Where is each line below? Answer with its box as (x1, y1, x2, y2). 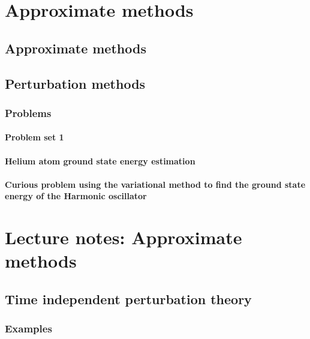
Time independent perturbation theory (5, 289, 252, 308)
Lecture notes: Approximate (5, 225, 242, 250)
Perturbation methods (5, 74, 146, 92)
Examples (5, 321, 52, 336)
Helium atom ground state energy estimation (5, 154, 195, 167)
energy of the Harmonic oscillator (5, 190, 147, 202)
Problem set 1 (5, 131, 64, 143)
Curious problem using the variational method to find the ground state (5, 178, 306, 190)
